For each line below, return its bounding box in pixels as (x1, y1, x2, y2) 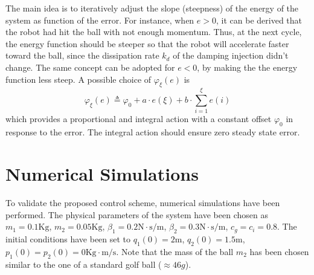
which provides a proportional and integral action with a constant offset (5, 112, 272, 125)
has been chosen (249, 245, 309, 257)
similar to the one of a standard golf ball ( (5, 257, 162, 270)
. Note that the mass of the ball (116, 245, 234, 257)
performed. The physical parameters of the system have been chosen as (5, 208, 268, 221)
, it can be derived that (216, 13, 303, 26)
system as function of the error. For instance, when (5, 13, 194, 26)
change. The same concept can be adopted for (5, 60, 175, 73)
